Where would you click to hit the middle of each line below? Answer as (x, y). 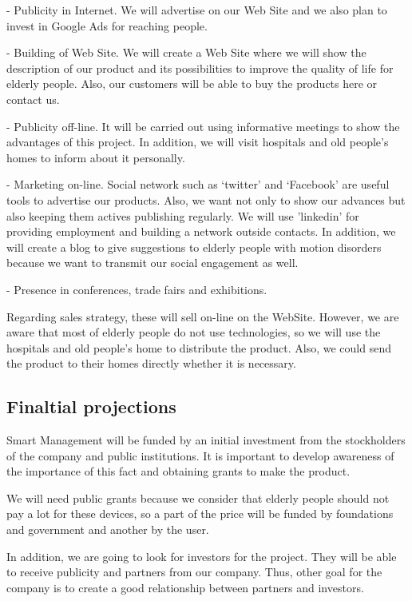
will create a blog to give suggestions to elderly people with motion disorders (194, 247)
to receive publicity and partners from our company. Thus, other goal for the (194, 572)
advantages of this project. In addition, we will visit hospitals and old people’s (198, 142)
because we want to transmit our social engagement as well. (153, 263)
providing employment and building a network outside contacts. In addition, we (201, 231)
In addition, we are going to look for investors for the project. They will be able (202, 556)
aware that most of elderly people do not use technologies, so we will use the (194, 332)
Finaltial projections (91, 406)
